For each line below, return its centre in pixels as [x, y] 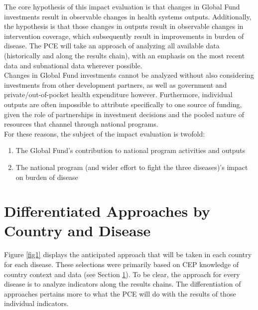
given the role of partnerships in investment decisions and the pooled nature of [124, 114]
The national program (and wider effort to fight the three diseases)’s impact [132, 167]
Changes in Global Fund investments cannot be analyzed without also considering [129, 75]
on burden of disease [47, 177]
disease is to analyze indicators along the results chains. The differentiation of [123, 284]
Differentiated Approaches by [107, 211]
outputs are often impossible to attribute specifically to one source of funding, [123, 104]
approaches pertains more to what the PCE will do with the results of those [120, 293]
